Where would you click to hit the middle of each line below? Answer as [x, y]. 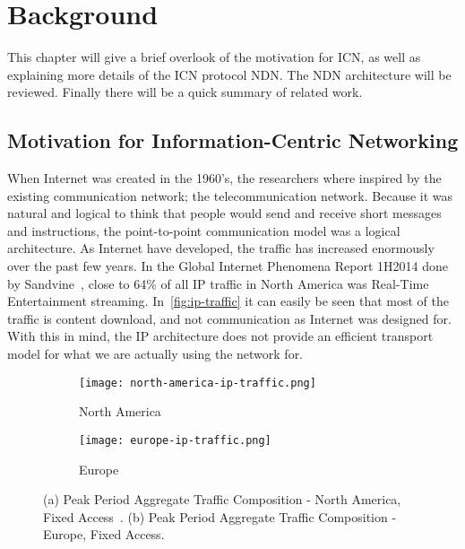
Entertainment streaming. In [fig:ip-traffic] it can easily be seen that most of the [228, 301]
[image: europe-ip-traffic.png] [175, 440]
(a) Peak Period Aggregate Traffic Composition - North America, [222, 499]
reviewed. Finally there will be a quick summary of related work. [185, 92]
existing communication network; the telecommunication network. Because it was [230, 195]
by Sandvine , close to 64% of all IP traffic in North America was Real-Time [218, 283]
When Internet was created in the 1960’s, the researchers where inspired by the [224, 178]
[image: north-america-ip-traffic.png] [198, 383]
